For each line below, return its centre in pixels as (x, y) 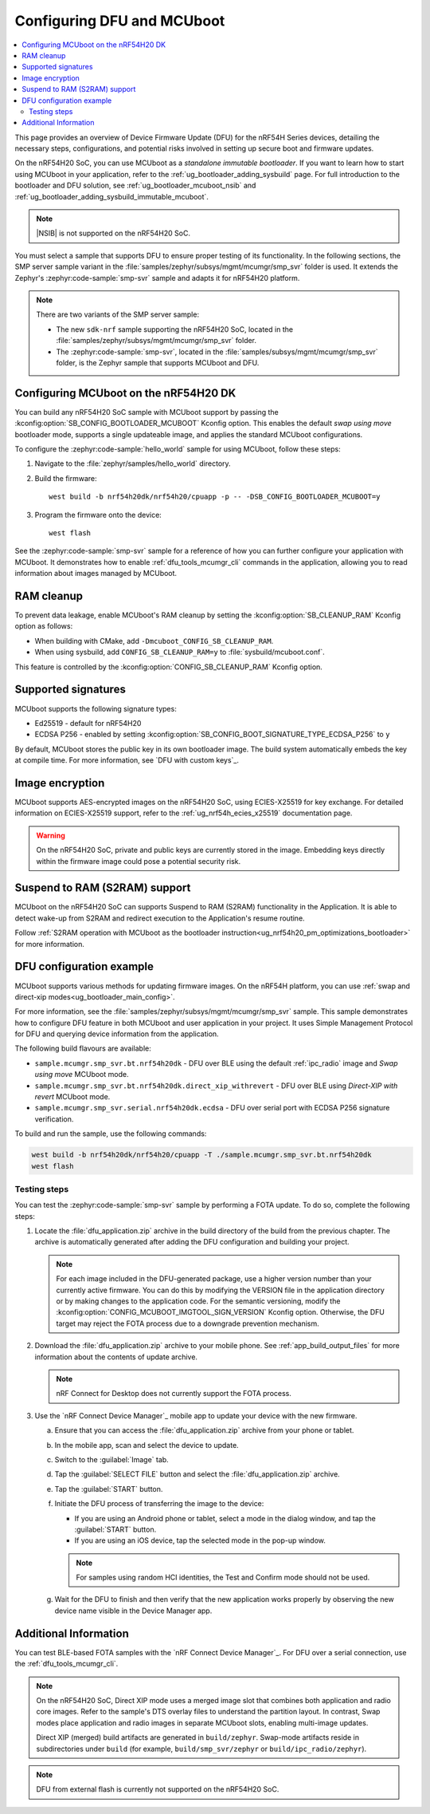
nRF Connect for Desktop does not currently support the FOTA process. (174, 1394)
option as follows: (44, 626)
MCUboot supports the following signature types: (96, 708)
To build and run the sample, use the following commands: (111, 1134)
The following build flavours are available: (83, 1048)
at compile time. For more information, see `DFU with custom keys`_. (127, 760)
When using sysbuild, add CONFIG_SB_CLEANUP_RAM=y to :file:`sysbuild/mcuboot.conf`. (180, 652)
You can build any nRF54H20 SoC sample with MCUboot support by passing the (147, 412)
